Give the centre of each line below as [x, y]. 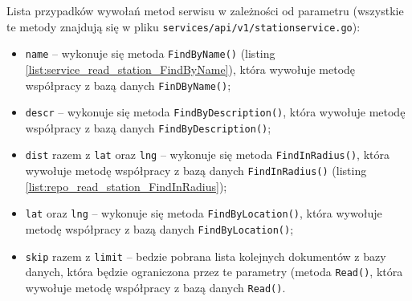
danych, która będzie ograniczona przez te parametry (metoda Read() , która [214, 272]
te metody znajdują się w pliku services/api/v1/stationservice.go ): [184, 26]
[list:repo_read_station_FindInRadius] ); [126, 186]
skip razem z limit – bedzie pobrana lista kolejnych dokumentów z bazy [206, 256]
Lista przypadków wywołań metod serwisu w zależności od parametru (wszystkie [205, 10]
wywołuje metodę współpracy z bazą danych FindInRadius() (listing [196, 171]
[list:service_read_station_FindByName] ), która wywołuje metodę [190, 69]
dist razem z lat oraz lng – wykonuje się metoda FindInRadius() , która [207, 155]
